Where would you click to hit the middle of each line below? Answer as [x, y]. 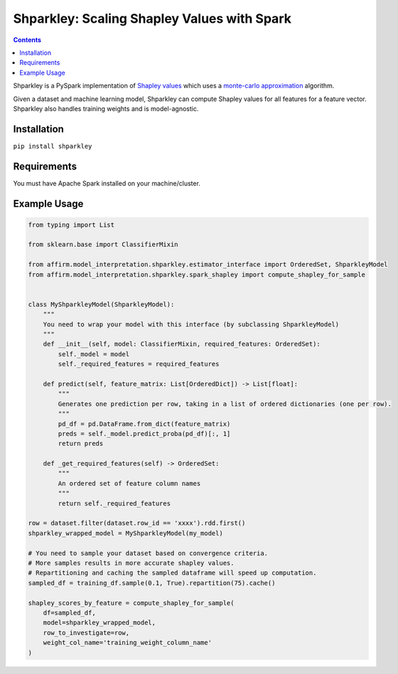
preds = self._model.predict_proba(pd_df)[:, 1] [144, 433]
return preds [81, 444]
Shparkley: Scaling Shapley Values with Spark [152, 18]
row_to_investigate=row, [86, 632]
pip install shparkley [53, 146]
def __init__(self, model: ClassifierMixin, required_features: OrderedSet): [182, 344]
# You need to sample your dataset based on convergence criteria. [148, 553]
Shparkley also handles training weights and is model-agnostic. [106, 108]
